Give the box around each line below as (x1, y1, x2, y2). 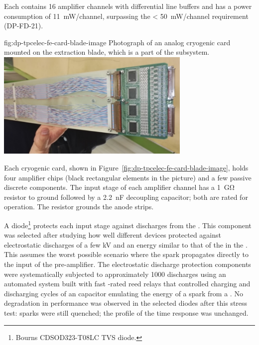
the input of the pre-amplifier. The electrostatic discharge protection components (4, 259, 251, 269)
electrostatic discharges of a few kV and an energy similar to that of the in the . (4, 239, 248, 250)
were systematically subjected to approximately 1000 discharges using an (4, 268, 226, 279)
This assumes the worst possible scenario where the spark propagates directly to (4, 249, 249, 259)
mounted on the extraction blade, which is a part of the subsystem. (4, 47, 210, 57)
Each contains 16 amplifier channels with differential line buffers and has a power (4, 1, 252, 11)
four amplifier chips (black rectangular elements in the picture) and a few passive (4, 172, 252, 182)
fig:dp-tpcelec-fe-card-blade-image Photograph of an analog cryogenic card (4, 37, 231, 47)
